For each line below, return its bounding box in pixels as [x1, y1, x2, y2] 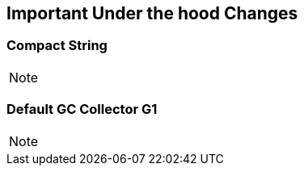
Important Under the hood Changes [6, 3, 298, 23]
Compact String [6, 37, 108, 54]
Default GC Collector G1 [6, 101, 158, 118]
